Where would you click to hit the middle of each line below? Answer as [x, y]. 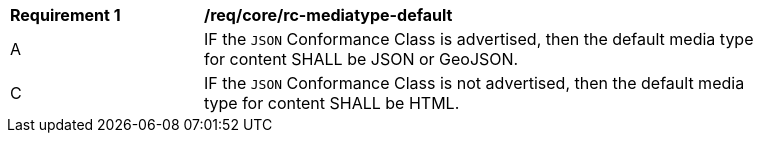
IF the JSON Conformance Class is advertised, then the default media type [479, 39]
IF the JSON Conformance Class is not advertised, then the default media [474, 83]
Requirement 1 [65, 15]
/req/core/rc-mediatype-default [328, 15]
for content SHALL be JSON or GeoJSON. [361, 59]
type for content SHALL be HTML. [332, 103]
